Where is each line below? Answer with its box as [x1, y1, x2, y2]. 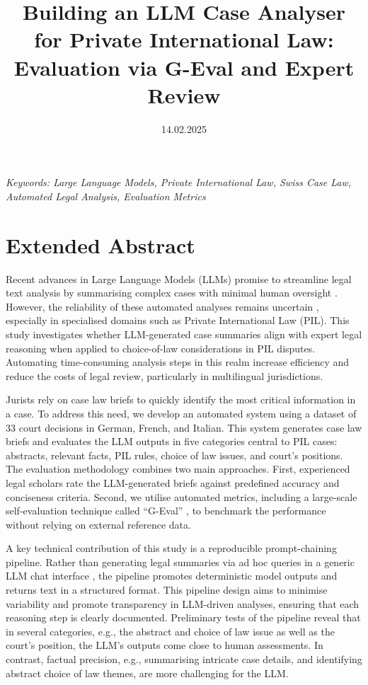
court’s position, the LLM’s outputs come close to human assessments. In [6, 638, 323, 652]
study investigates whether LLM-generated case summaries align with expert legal [6, 326, 362, 341]
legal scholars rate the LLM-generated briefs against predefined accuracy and [6, 475, 340, 490]
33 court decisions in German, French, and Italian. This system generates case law [6, 420, 362, 434]
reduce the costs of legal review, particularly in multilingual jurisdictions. [6, 368, 323, 383]
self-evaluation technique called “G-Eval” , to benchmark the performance [6, 503, 326, 518]
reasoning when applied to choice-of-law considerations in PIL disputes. [6, 340, 316, 355]
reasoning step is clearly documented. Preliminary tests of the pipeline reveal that [6, 610, 361, 625]
